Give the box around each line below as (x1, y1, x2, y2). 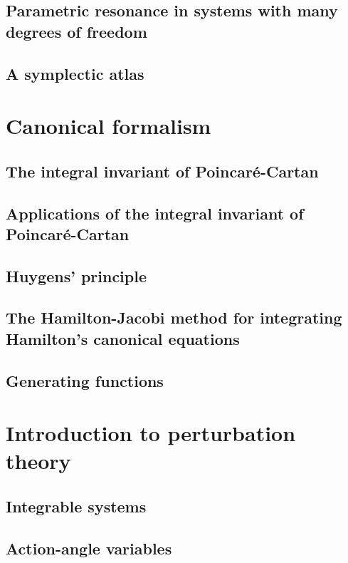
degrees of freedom (6, 20, 147, 42)
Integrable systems (6, 495, 147, 517)
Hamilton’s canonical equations (6, 327, 240, 349)
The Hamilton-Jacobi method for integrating (6, 306, 342, 329)
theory (6, 446, 71, 475)
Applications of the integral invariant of (6, 202, 304, 224)
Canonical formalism (6, 111, 211, 140)
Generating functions (6, 369, 164, 391)
